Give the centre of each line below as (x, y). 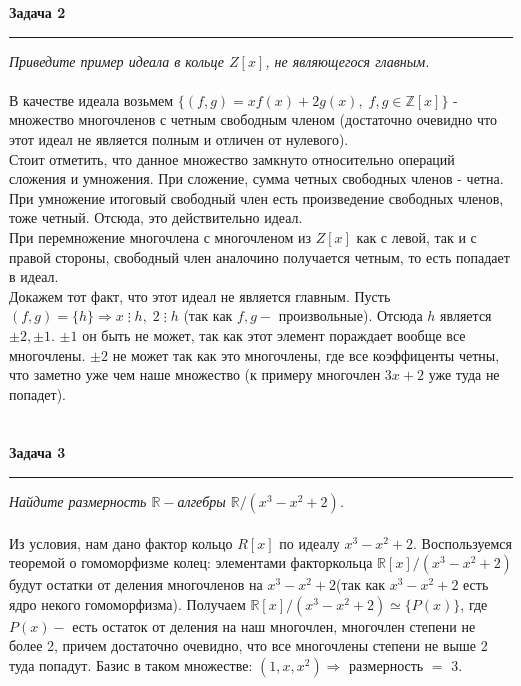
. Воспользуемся (462, 542)
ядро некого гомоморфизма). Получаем (127, 603)
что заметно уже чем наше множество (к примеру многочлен (195, 374)
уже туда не (464, 374)
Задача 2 (37, 12)
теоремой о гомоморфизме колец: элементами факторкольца (191, 562)
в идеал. (34, 276)
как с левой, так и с (416, 236)
